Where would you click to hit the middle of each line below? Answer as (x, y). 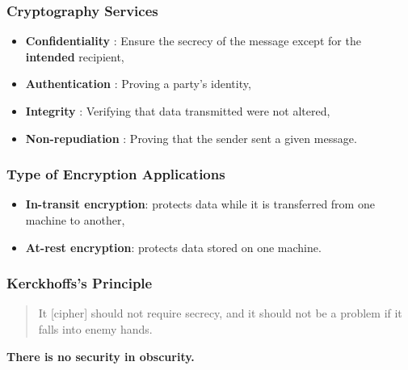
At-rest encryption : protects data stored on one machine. (173, 247)
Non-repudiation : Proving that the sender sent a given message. (191, 138)
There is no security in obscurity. (101, 356)
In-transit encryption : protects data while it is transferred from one (200, 204)
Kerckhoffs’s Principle (80, 283)
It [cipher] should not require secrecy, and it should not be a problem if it (220, 313)
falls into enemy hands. (95, 329)
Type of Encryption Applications (116, 174)
